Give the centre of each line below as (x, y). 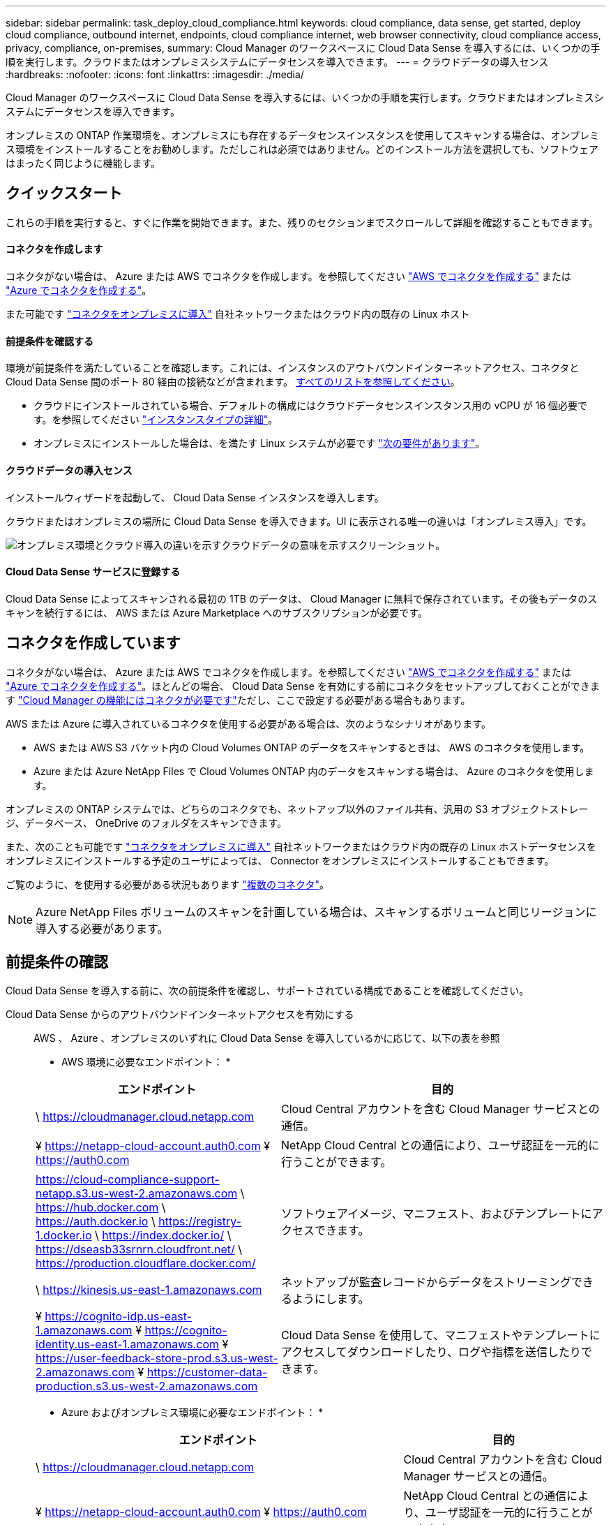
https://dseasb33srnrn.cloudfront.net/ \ (139, 1250)
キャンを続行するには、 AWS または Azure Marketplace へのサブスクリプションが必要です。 (217, 612)
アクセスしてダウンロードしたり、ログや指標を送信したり (431, 1352)
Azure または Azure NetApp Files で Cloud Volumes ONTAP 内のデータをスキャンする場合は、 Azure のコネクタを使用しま (314, 771)
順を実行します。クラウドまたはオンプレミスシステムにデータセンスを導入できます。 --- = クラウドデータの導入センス (277, 62)
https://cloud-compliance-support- (128, 1180)
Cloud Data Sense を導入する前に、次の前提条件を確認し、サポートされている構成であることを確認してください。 (267, 991)
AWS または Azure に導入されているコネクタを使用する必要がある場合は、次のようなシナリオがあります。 (248, 723)
